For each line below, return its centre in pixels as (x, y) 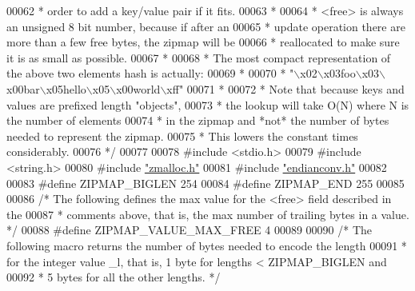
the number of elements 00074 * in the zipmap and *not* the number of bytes (198, 120)
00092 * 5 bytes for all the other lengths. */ (114, 277)
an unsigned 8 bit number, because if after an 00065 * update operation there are (206, 26)
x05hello (66, 88)
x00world (138, 88)
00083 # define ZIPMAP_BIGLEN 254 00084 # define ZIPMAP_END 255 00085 (206, 183)
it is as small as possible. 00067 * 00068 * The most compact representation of (199, 57)
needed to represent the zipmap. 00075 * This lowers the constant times (182, 136)
